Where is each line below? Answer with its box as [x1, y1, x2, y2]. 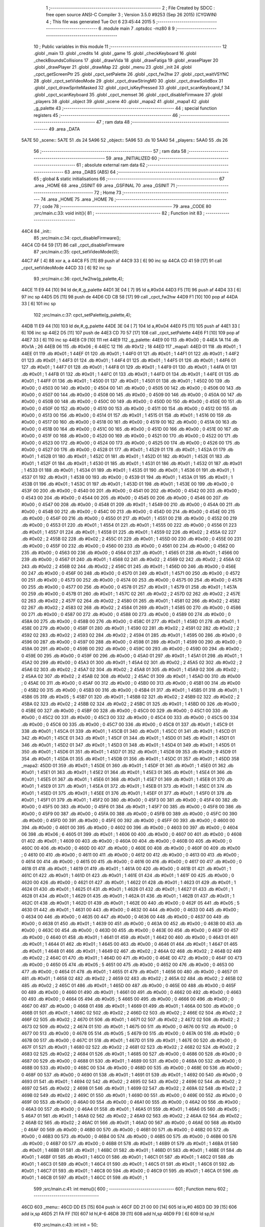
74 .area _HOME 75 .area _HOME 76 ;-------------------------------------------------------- [41, 196, 227, 202]
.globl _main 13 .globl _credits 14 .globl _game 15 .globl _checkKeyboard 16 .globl [33, 51, 196, 56]
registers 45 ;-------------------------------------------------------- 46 [33, 112, 178, 118]
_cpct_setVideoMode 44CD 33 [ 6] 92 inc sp [21, 265, 111, 270]
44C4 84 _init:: [21, 228, 52, 234]
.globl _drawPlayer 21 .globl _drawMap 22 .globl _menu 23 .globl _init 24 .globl [33, 64, 192, 70]
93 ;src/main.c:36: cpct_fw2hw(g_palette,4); [33, 276, 124, 282]
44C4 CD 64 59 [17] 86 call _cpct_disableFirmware [21, 242, 125, 248]
